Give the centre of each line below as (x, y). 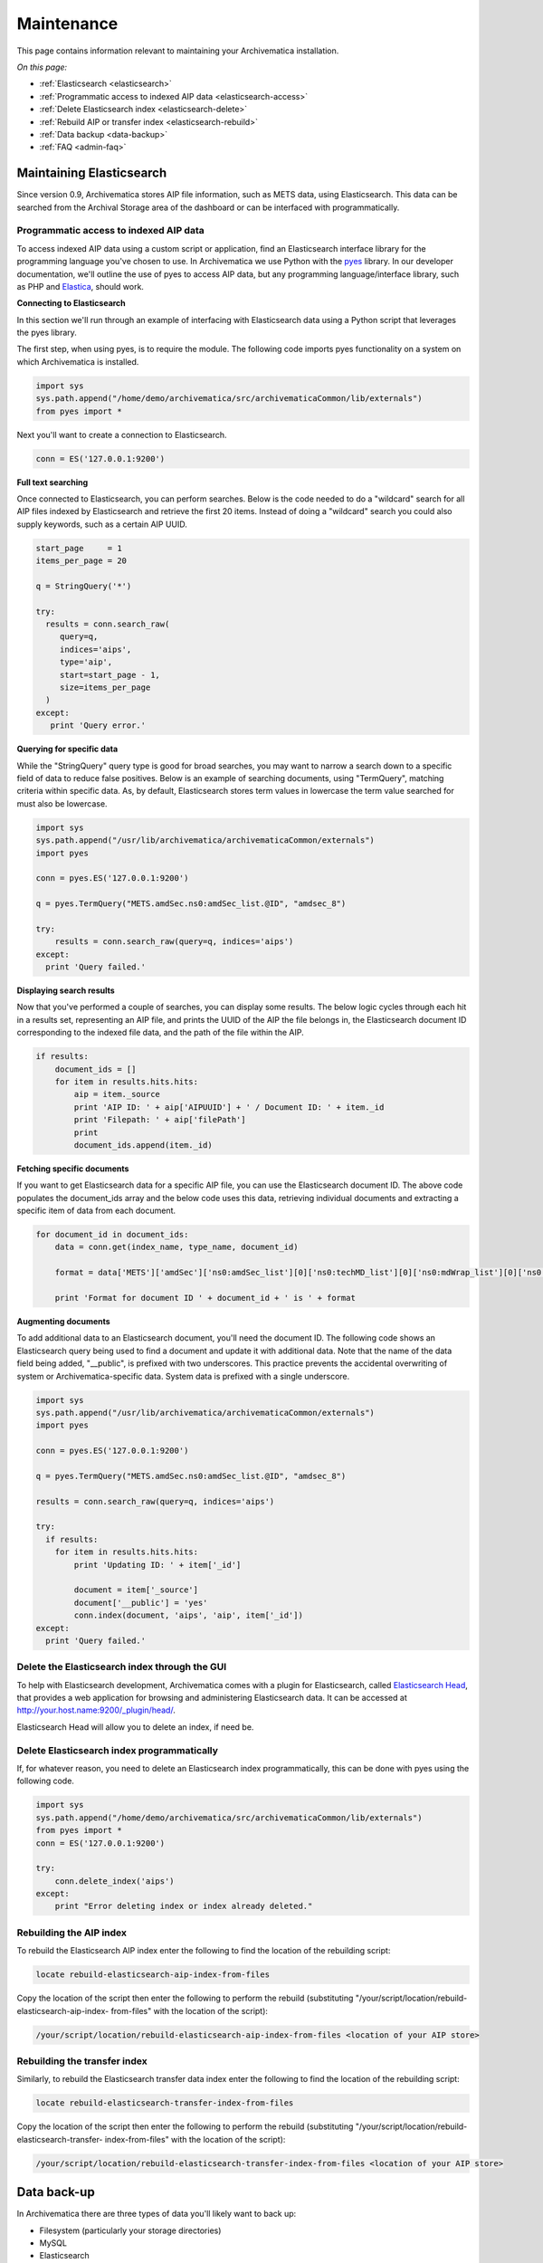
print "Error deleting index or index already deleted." (184, 1906)
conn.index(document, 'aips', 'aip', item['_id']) (188, 1615)
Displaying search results (66, 990)
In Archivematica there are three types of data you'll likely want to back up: (157, 2214)
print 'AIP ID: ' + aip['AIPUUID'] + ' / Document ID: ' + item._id (229, 1107)
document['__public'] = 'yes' (141, 1603)
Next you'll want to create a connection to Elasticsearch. (122, 434)
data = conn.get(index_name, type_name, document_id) (176, 1247)
